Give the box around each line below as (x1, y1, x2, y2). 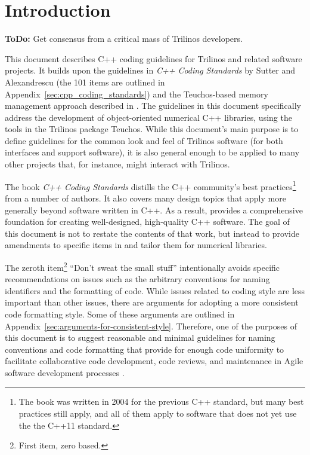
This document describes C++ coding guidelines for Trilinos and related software (5, 52, 302, 65)
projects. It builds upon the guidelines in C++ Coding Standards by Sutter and (5, 64, 296, 77)
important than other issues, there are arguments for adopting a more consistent (5, 296, 299, 309)
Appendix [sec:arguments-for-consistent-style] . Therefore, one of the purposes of (5, 319, 297, 332)
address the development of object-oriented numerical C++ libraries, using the (5, 111, 292, 123)
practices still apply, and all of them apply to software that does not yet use (18, 407, 297, 420)
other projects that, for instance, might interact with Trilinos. (5, 158, 230, 170)
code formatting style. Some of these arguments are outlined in (5, 307, 235, 320)
